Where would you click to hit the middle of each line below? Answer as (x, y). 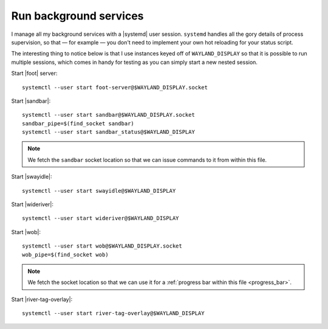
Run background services (77, 16)
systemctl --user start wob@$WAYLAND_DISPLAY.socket (102, 246)
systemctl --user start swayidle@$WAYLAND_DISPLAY (99, 191)
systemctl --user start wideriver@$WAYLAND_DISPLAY (101, 218)
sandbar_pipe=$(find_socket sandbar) (78, 123)
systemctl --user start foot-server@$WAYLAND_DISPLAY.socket (115, 87)
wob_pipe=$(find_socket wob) (65, 255)
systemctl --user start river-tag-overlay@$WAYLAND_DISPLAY (113, 313)
